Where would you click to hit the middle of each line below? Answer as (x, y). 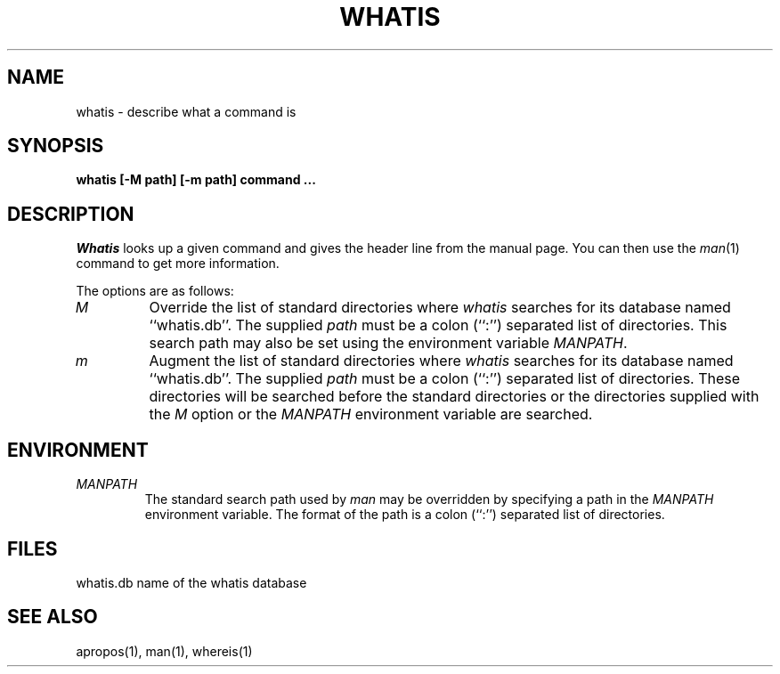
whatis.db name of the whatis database (191, 582)
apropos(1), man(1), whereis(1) (164, 651)
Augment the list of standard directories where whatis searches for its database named (441, 361)
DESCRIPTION (71, 214)
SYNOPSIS (56, 146)
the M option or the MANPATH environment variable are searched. (371, 414)
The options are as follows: (155, 291)
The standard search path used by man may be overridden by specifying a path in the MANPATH (429, 499)
